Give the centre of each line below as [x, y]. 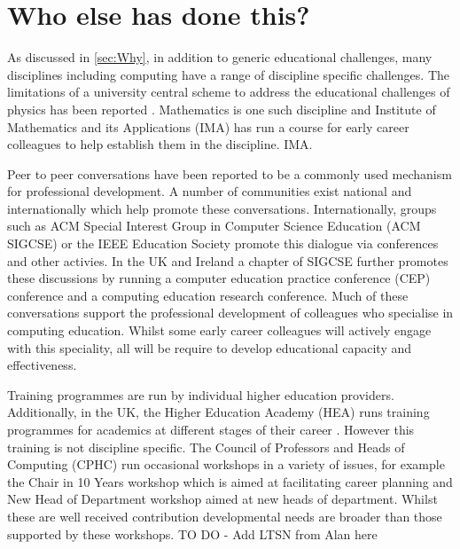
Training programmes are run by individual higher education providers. [201, 394]
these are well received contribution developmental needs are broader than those [225, 516]
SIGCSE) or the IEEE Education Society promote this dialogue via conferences [223, 243]
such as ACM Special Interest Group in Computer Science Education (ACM [214, 226]
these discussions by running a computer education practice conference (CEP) [219, 278]
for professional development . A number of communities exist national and [210, 191]
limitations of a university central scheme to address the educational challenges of [229, 92]
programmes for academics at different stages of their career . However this [211, 429]
